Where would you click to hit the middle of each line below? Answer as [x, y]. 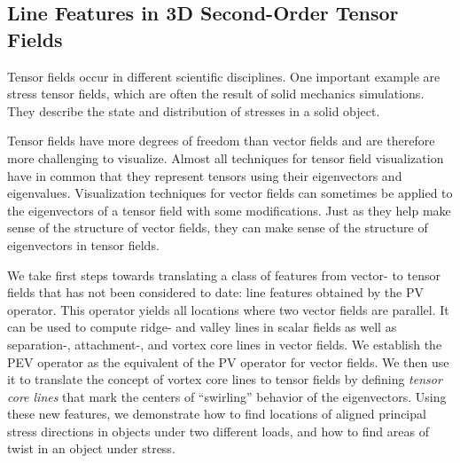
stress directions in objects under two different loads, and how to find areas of [218, 431]
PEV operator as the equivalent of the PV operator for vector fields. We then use [228, 361]
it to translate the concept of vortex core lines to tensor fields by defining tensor [225, 379]
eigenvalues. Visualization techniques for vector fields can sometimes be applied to [230, 193]
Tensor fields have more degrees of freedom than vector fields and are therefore [221, 141]
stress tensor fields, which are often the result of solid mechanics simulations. [216, 94]
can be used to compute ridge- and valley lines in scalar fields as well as [202, 327]
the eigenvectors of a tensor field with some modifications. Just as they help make [229, 210]
